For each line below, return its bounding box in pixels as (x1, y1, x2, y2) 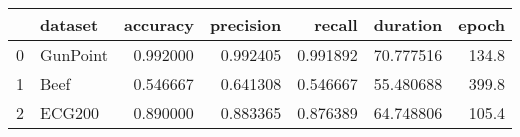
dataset (40, 13, 99, 36)
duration (373, 13, 443, 36)
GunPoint (40, 43, 108, 66)
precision (209, 13, 282, 36)
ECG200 (40, 101, 100, 124)
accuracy (123, 13, 194, 36)
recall (314, 13, 358, 36)
